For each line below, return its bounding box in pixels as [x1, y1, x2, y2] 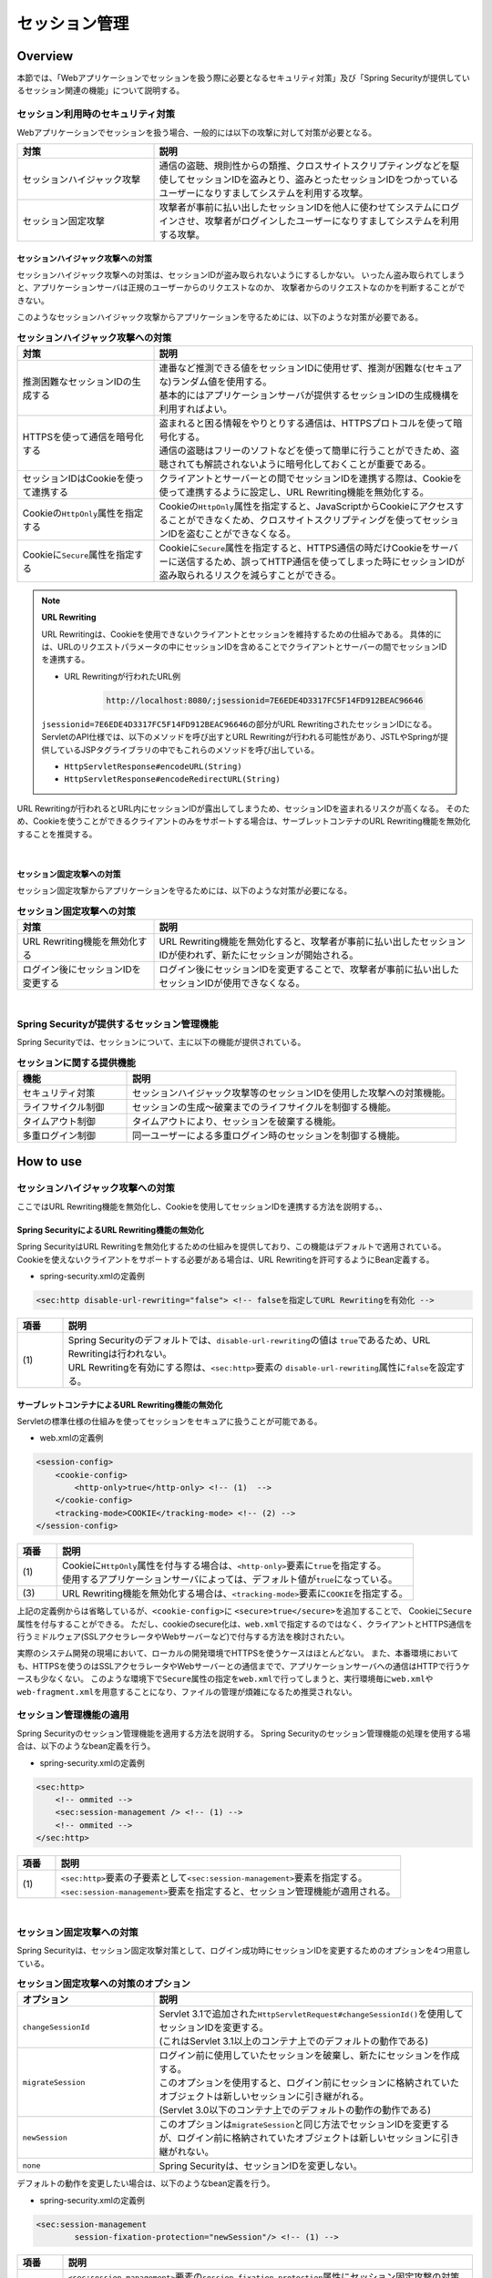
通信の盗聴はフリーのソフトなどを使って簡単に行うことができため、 [159, 444, 451, 457]
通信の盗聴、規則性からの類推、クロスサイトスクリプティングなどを [159, 159, 451, 172]
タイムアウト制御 [22, 1115, 96, 1128]
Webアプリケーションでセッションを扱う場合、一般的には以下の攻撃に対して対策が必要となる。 [16, 127, 377, 138]
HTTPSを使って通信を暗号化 [22, 430, 144, 443]
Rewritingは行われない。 [67, 1347, 172, 1360]
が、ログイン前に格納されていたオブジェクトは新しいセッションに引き [159, 2132, 460, 2145]
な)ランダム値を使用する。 [159, 375, 272, 387]
